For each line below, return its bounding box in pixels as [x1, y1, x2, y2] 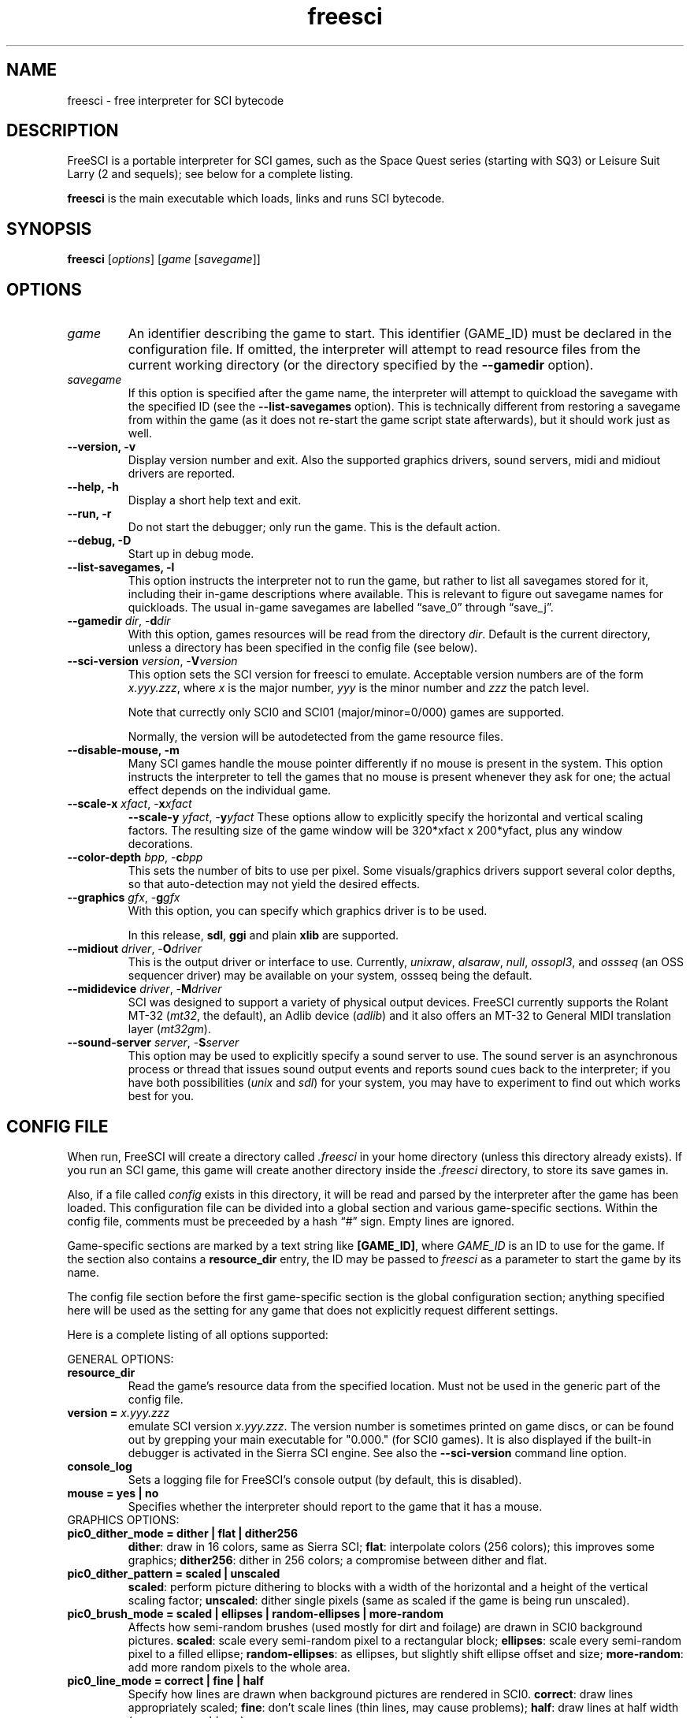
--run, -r [67, 507, 112, 521]
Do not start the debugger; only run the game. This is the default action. [128, 520, 501, 534]
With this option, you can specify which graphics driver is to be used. [128, 904, 488, 918]
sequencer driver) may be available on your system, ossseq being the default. [128, 969, 532, 983]
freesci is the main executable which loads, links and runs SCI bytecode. [67, 192, 445, 206]
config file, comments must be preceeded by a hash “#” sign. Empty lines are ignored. [67, 1214, 515, 1228]
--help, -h [67, 480, 119, 494]
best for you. [128, 1089, 195, 1103]
